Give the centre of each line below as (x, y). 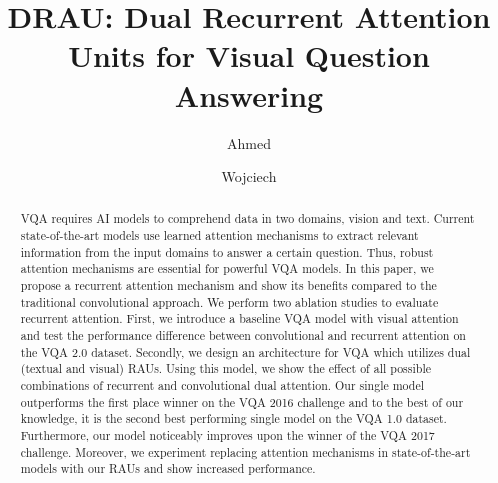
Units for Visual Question (249, 55)
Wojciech (249, 176)
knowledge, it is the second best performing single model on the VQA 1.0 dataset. (233, 418)
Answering (249, 94)
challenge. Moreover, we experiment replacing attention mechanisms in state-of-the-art (245, 451)
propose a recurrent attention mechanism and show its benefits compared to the (228, 285)
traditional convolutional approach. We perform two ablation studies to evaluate (229, 301)
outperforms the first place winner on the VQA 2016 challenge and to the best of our (242, 401)
